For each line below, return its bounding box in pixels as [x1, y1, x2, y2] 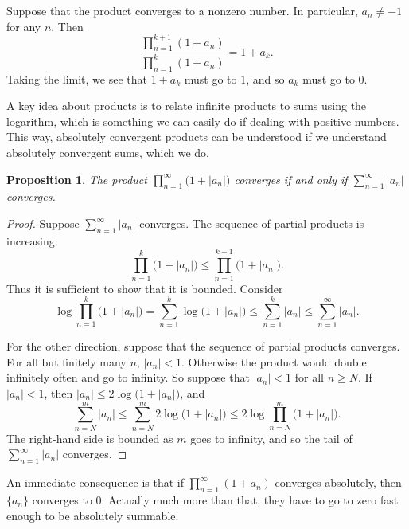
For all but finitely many [6, 353, 127, 370]
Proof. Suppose [6, 215, 80, 232]
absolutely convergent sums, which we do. [6, 144, 209, 161]
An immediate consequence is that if [6, 474, 184, 491]
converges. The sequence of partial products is [139, 215, 364, 232]
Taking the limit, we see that [6, 70, 148, 87]
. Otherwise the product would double [181, 353, 367, 370]
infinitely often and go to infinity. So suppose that [6, 369, 250, 386]
